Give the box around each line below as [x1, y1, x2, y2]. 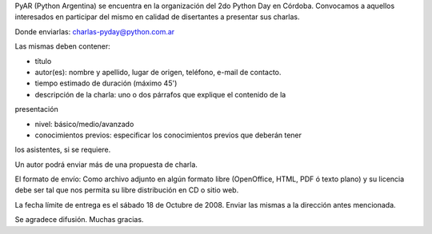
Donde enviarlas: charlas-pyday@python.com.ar [14, 26, 175, 36]
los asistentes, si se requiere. [14, 145, 111, 155]
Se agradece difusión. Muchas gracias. [14, 215, 144, 224]
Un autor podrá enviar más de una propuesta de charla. [14, 160, 198, 169]
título [34, 56, 52, 65]
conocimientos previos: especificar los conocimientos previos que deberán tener [34, 130, 302, 140]
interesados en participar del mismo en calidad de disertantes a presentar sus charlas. [14, 12, 300, 22]
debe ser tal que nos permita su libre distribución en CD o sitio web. [14, 185, 239, 195]
